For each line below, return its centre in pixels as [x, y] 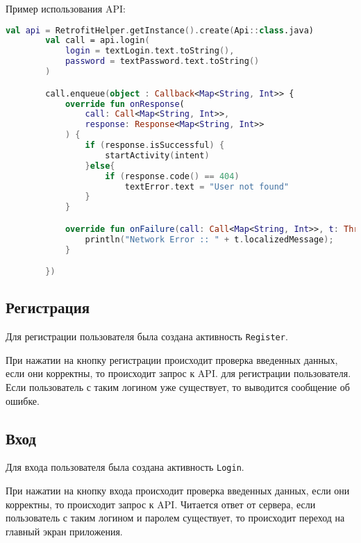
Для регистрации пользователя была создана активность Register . [147, 336]
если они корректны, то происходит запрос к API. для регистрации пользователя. [178, 373]
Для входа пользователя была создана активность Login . [125, 467]
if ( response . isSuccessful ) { [155, 145]
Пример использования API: [66, 8]
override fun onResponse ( [125, 104]
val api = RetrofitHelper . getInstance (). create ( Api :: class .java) [160, 30]
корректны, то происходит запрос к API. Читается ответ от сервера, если [161, 504]
